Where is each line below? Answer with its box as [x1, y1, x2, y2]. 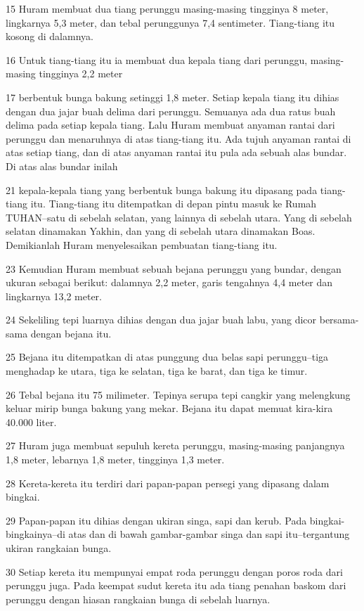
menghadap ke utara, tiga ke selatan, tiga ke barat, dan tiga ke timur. [6, 364, 308, 378]
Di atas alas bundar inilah [6, 158, 118, 173]
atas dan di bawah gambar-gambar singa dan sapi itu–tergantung [68, 527, 350, 541]
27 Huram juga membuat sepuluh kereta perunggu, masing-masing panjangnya [6, 438, 345, 453]
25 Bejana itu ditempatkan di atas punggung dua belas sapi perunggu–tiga [6, 349, 329, 364]
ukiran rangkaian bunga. [6, 541, 112, 555]
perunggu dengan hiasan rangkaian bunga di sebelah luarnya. [6, 591, 271, 606]
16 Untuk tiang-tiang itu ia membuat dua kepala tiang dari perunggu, [6, 52, 308, 67]
